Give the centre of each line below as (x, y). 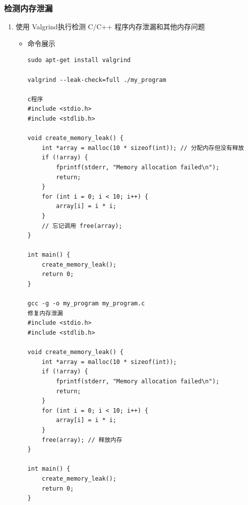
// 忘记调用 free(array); (82, 226)
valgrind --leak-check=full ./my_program (97, 80)
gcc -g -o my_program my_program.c (86, 304)
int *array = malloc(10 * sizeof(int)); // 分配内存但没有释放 (143, 148)
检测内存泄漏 (29, 8)
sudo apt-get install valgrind (79, 60)
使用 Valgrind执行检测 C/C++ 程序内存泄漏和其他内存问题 (110, 27)
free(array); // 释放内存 (82, 440)
